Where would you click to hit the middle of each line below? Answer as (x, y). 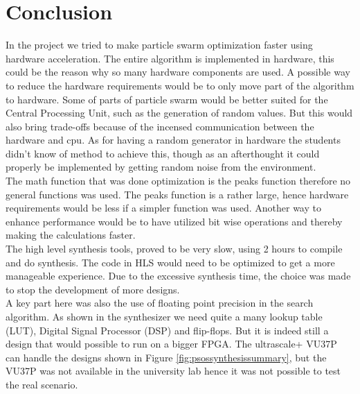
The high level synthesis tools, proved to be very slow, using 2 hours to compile (174, 249)
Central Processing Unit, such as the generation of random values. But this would (179, 113)
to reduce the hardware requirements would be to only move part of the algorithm (180, 85)
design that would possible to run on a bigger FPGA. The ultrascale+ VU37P (171, 344)
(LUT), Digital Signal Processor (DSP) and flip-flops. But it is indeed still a (167, 330)
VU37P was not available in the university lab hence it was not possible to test (173, 371)
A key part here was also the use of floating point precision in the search (160, 303)
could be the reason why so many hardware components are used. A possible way (178, 72)
